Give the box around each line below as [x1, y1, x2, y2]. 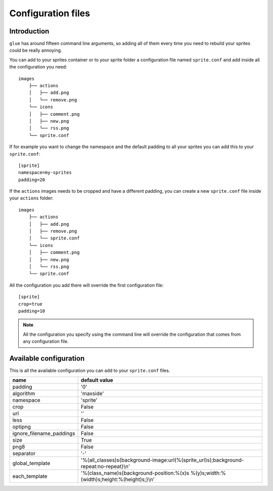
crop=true [18, 301, 42, 307]
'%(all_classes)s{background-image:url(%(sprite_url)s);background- [81, 457, 244, 464]
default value [81, 377, 113, 384]
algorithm [12, 390, 35, 397]
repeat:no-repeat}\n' [81, 463, 130, 470]
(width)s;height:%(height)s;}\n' [81, 476, 155, 483]
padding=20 [18, 177, 45, 183]
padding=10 [18, 308, 45, 314]
